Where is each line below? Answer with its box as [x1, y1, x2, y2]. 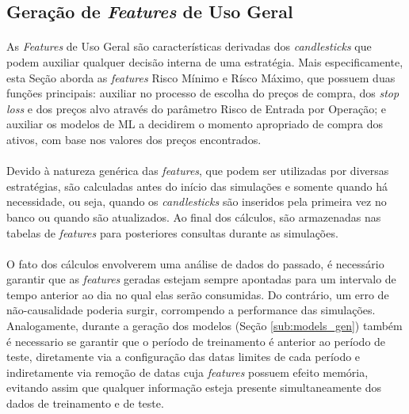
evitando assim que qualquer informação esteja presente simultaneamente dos [6, 379, 382, 396]
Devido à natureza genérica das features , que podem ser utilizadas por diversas [6, 162, 389, 179]
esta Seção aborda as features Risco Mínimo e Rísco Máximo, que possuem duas [6, 69, 396, 85]
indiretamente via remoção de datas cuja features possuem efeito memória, [6, 363, 369, 380]
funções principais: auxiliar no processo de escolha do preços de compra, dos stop [6, 85, 399, 101]
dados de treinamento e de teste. [6, 395, 164, 412]
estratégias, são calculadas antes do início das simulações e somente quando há [6, 177, 388, 194]
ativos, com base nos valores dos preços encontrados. [6, 131, 262, 147]
